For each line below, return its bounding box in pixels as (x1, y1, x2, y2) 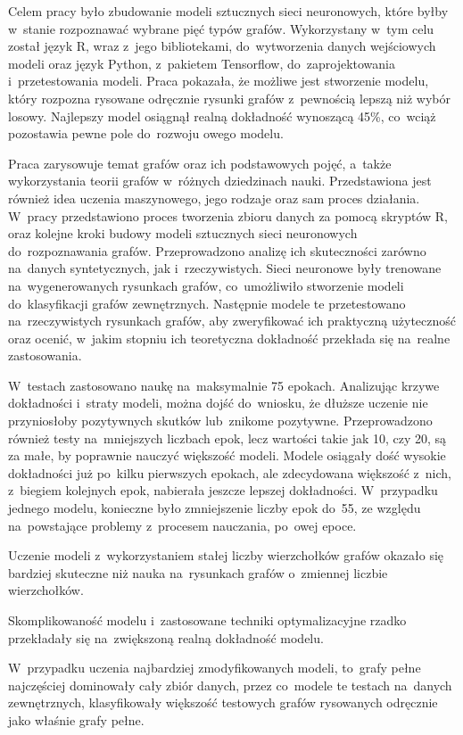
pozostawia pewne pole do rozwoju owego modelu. (8, 124, 284, 143)
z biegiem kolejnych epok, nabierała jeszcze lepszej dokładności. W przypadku (8, 481, 438, 500)
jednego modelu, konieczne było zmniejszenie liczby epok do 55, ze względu (8, 499, 421, 517)
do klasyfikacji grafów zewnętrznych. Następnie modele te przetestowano (8, 293, 406, 312)
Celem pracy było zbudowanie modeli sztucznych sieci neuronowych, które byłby (8, 2, 449, 20)
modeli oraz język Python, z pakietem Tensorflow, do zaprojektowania (8, 54, 396, 72)
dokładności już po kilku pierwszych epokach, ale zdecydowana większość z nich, (8, 463, 451, 482)
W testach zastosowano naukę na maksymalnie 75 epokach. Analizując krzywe (8, 376, 440, 394)
